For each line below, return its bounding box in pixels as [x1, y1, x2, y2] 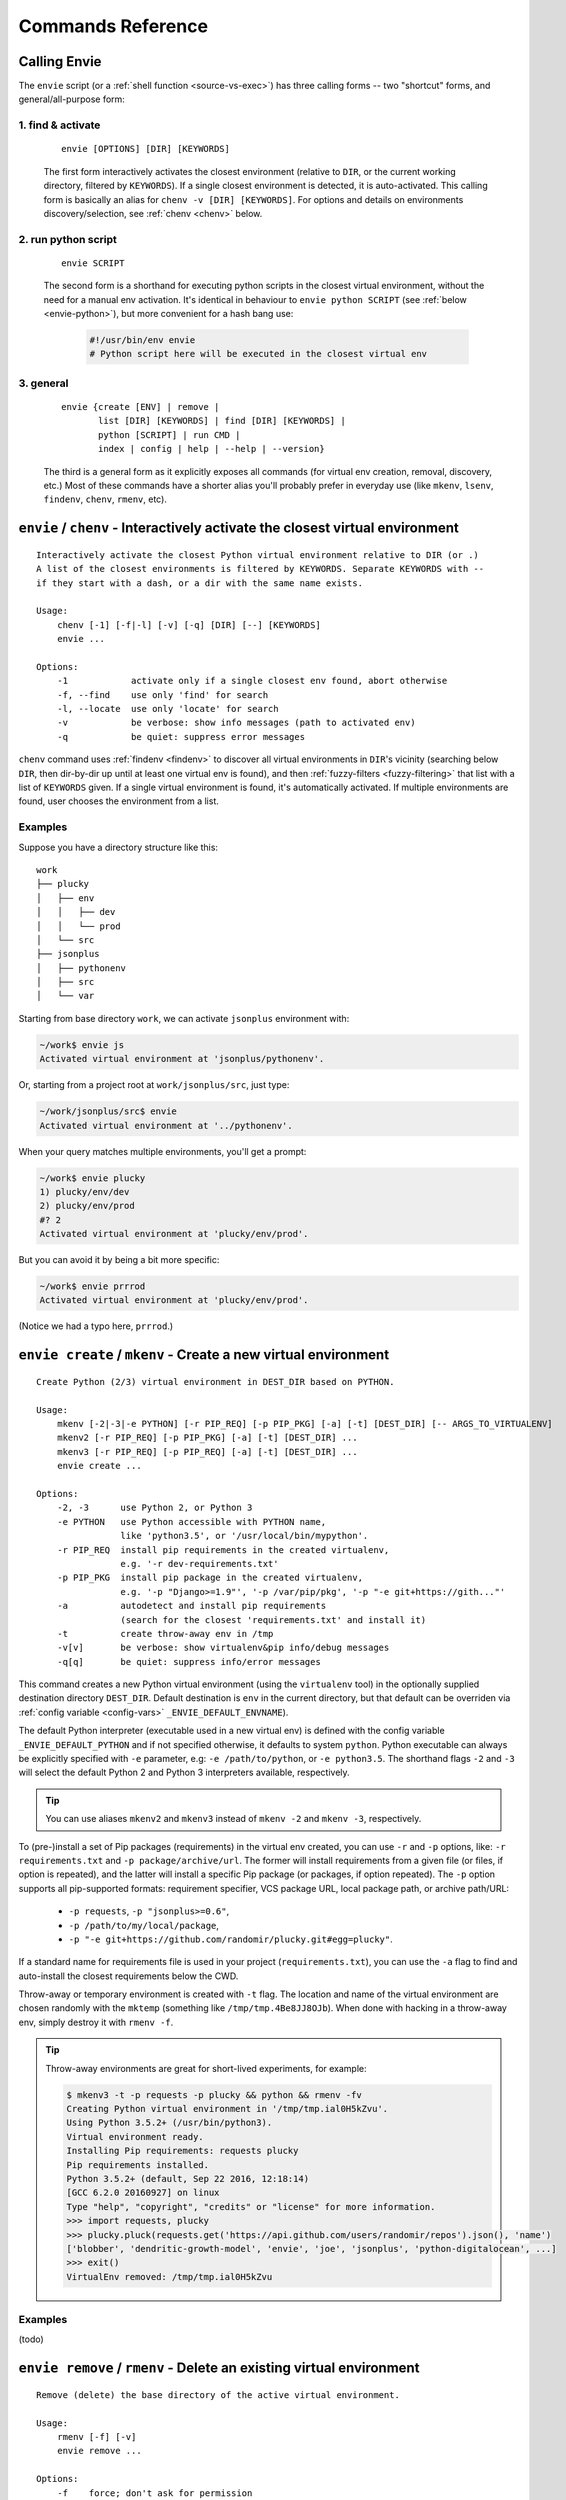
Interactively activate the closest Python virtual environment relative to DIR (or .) [36, 549, 480, 560]
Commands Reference [18, 15, 209, 37]
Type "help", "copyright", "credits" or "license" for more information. [66, 2201, 436, 2212]
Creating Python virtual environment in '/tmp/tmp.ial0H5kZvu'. [66, 2103, 389, 2115]
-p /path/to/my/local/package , [68, 1919, 220, 1931]
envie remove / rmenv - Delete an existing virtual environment [18, 2360, 420, 2377]
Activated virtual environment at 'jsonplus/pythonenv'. [39, 1053, 325, 1065]
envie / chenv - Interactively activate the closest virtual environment [18, 520, 459, 537]
